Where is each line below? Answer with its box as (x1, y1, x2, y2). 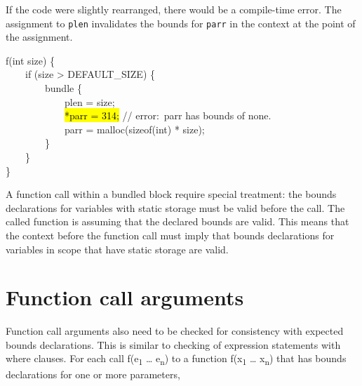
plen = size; (64, 94, 115, 109)
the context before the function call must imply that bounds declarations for (6, 227, 335, 242)
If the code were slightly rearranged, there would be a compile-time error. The (6, 2, 342, 16)
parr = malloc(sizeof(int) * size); (64, 121, 205, 136)
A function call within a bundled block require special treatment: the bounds (6, 187, 337, 201)
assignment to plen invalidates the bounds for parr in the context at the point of (6, 15, 356, 30)
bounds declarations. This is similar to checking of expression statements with (6, 337, 341, 352)
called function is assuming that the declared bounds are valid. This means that (6, 214, 349, 229)
